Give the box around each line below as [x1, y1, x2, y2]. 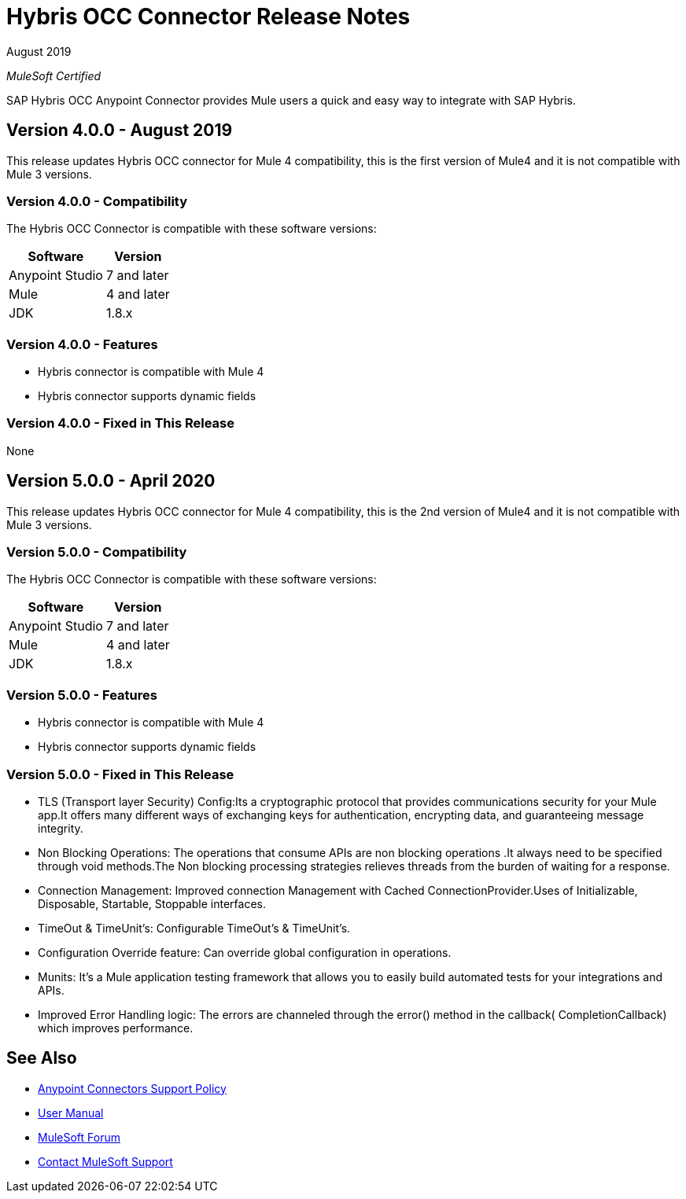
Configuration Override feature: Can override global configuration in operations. [38, 945, 452, 959]
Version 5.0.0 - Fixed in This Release [6, 766, 234, 782]
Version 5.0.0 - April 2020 [6, 471, 216, 491]
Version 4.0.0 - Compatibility [6, 193, 188, 209]
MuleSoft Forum [38, 1130, 120, 1144]
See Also [6, 1048, 77, 1068]
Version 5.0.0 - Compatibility [6, 544, 187, 561]
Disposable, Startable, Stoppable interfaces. [38, 896, 266, 910]
